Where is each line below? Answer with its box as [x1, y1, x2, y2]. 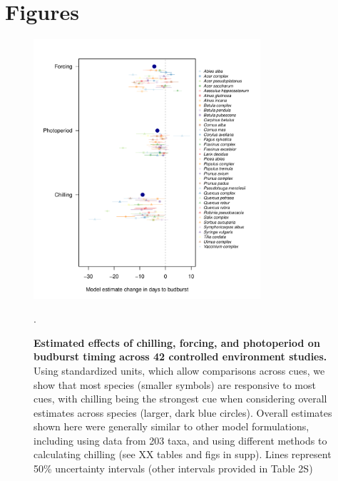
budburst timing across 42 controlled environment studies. [34, 349, 327, 364]
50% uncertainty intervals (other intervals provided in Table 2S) [34, 461, 313, 476]
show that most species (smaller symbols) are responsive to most [34, 377, 316, 392]
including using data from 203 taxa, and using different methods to [34, 432, 327, 447]
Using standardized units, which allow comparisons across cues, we [34, 363, 325, 378]
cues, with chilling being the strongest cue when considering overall [34, 391, 327, 406]
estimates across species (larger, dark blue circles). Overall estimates [34, 405, 332, 420]
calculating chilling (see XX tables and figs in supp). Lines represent [34, 447, 332, 462]
